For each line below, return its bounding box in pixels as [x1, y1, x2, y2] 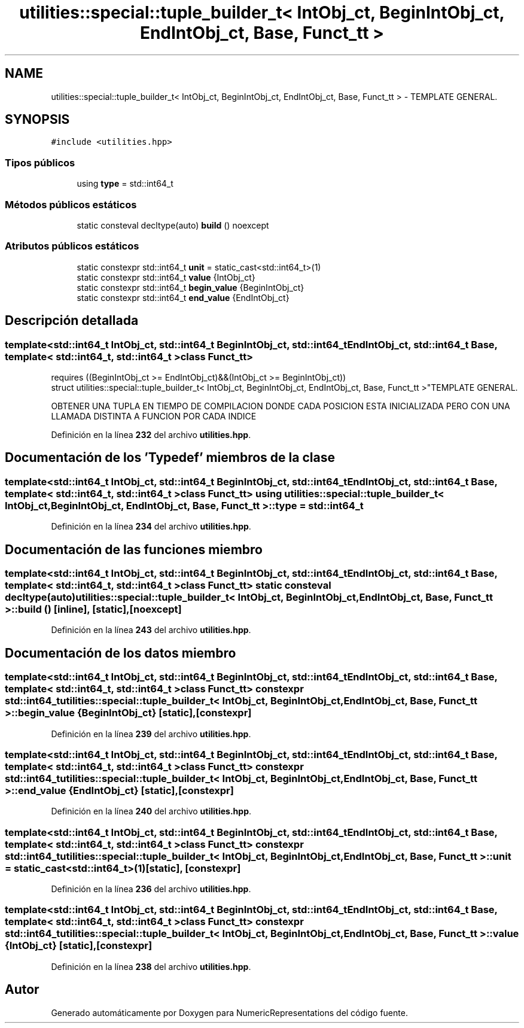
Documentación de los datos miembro [5, 645, 236, 661]
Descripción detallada [5, 313, 139, 329]
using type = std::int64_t [77, 178, 173, 189]
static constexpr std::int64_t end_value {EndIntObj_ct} [77, 292, 290, 303]
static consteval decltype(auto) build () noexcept [77, 220, 269, 230]
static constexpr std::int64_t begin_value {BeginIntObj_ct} [77, 282, 304, 293]
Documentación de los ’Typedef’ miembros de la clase [5, 450, 335, 466]
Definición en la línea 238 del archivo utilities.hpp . [51, 961, 251, 972]
